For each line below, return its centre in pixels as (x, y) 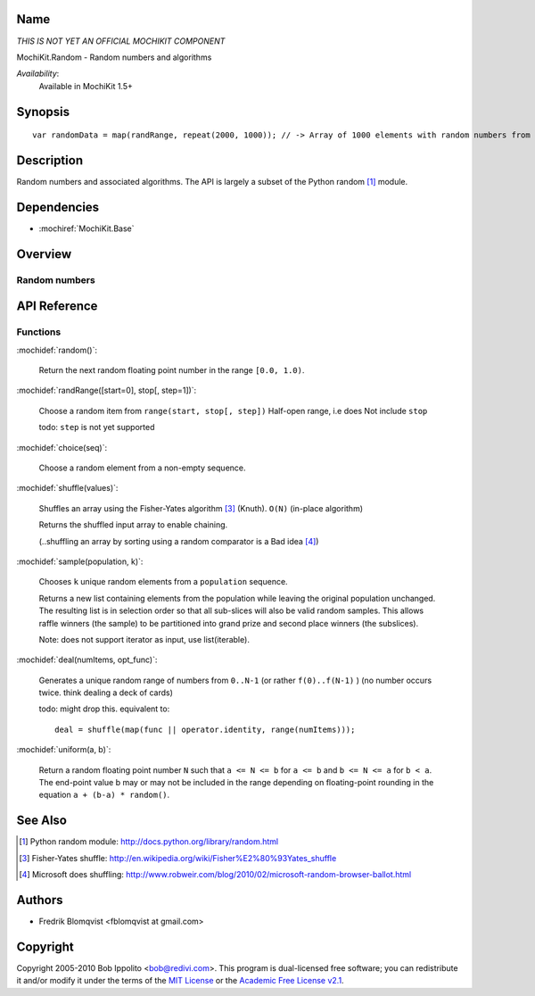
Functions (39, 332)
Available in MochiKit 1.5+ (86, 86)
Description (50, 160)
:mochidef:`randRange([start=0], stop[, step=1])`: (107, 390)
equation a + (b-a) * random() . (104, 795)
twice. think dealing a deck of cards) (106, 693)
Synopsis (43, 112)
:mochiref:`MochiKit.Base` (86, 228)
